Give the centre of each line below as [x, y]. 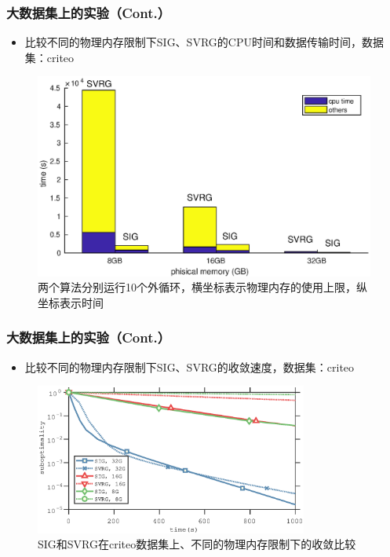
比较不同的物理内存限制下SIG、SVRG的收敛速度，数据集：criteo [190, 366]
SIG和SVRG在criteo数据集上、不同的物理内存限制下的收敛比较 [197, 544]
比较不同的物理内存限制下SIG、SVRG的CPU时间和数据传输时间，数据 [204, 42]
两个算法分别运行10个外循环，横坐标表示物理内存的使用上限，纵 [202, 287]
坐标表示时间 [71, 302]
